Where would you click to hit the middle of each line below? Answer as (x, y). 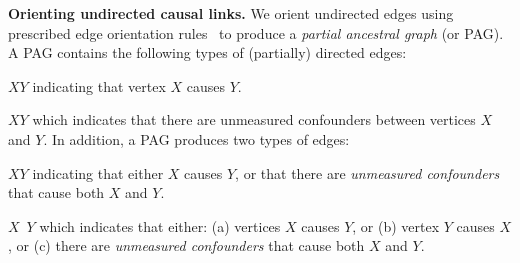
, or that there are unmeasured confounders (367, 172)
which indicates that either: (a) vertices (160, 225)
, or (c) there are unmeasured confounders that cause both (186, 245)
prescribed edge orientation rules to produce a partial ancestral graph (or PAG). (256, 32)
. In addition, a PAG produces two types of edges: (196, 138)
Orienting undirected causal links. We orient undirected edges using (231, 13)
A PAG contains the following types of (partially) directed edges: (207, 52)
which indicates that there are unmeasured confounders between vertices (254, 119)
